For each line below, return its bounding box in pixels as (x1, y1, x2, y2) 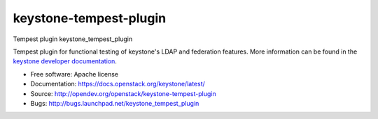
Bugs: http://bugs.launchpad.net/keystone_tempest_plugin (30, 99, 199, 107)
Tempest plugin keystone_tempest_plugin (13, 35, 133, 43)
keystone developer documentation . (13, 57, 117, 65)
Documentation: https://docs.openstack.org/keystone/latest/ (30, 80, 206, 88)
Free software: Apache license (30, 70, 119, 78)
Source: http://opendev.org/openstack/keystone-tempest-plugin (30, 89, 216, 97)
